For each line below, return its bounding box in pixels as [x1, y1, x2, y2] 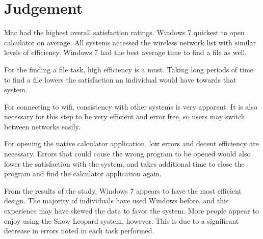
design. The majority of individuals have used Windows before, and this [4, 195, 229, 206]
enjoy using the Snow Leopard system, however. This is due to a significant [4, 215, 239, 226]
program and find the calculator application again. [4, 168, 162, 179]
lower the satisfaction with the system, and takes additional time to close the [4, 158, 245, 169]
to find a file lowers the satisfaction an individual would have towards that [4, 74, 236, 85]
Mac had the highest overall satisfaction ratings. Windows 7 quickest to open [4, 27, 245, 38]
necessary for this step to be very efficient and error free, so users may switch [4, 111, 245, 122]
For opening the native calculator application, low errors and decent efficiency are [4, 138, 259, 149]
